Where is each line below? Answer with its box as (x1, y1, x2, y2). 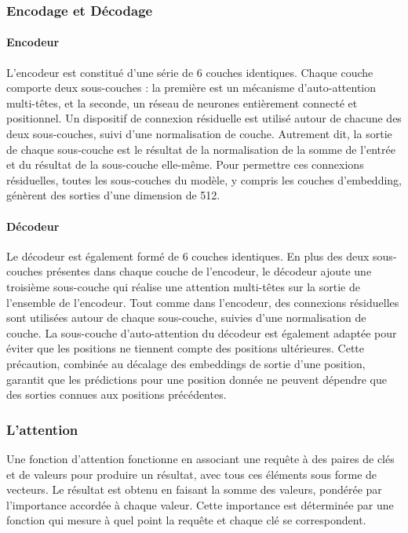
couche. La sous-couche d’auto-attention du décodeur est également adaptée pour (6, 324, 397, 341)
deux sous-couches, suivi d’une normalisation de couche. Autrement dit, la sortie (6, 126, 392, 142)
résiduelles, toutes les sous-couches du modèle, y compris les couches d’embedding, (6, 171, 402, 188)
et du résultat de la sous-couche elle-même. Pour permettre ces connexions (6, 156, 364, 173)
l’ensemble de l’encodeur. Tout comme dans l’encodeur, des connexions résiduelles (6, 294, 399, 310)
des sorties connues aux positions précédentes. (6, 386, 227, 403)
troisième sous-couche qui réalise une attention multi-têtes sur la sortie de (6, 278, 360, 294)
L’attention (6, 419, 78, 439)
